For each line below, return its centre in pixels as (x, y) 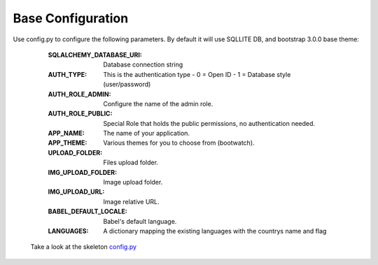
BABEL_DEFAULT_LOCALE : (87, 212)
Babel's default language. (140, 221)
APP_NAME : (66, 134)
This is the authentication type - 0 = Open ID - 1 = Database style (197, 74)
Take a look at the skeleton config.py (83, 247)
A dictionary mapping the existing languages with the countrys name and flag (215, 231)
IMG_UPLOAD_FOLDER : (83, 172)
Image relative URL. (132, 201)
